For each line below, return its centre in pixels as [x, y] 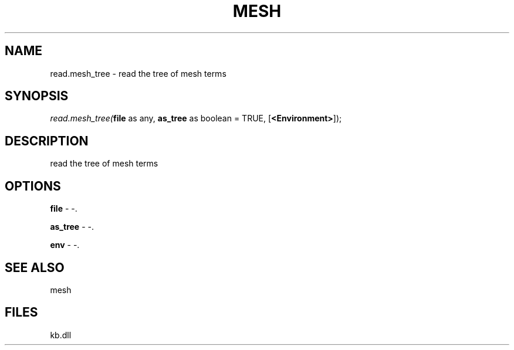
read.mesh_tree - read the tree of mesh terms [138, 73]
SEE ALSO [35, 267]
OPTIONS [33, 186]
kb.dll [61, 335]
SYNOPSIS [37, 96]
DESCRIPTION [47, 141]
